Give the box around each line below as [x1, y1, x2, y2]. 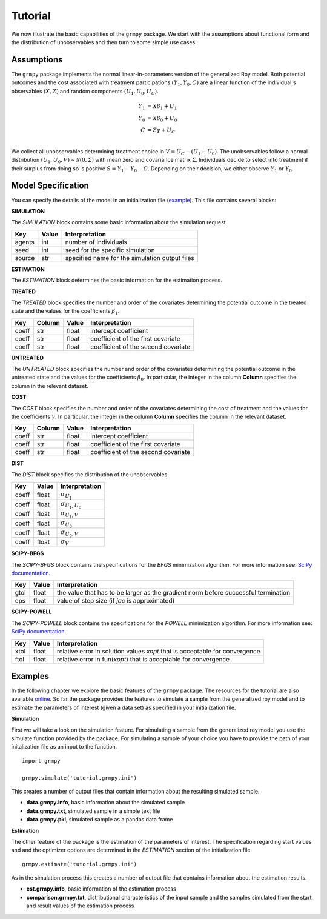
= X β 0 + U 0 [147, 115, 177, 123]
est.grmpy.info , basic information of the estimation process [26, 885, 176, 892]
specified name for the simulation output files [65, 253, 194, 262]
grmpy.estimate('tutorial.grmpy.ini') [22, 861, 137, 867]
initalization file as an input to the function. [11, 743, 117, 750]
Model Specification [11, 181, 89, 191]
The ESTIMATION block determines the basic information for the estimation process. [11, 276, 222, 284]
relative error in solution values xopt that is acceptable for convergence [56, 647, 260, 655]
